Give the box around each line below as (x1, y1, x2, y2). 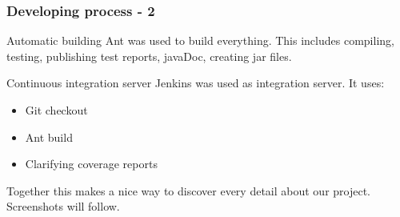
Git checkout (25, 102, 88, 118)
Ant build (25, 128, 73, 145)
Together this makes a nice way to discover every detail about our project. (6, 182, 370, 199)
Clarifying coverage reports (25, 155, 158, 172)
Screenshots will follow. (6, 198, 120, 215)
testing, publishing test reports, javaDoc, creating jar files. (6, 47, 292, 64)
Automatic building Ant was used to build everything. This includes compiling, (6, 32, 394, 49)
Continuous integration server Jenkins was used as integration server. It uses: (6, 74, 385, 91)
